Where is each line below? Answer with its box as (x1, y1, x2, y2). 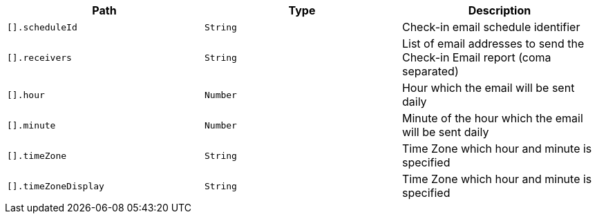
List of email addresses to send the (401, 37, 585, 50)
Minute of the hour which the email (401, 111, 583, 125)
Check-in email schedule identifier (401, 20, 580, 34)
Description (468, 3, 531, 17)
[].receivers (7, 52, 72, 63)
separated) (401, 64, 459, 78)
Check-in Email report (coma (401, 50, 551, 64)
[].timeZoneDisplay (7, 180, 104, 191)
